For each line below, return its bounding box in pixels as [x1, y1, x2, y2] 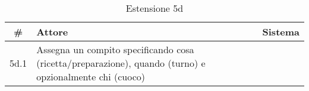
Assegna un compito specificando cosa [36, 43, 194, 56]
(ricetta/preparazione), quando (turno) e [36, 56, 206, 70]
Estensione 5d [125, 1, 184, 15]
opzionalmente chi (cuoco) [36, 70, 146, 83]
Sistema [262, 25, 299, 38]
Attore [36, 25, 68, 38]
